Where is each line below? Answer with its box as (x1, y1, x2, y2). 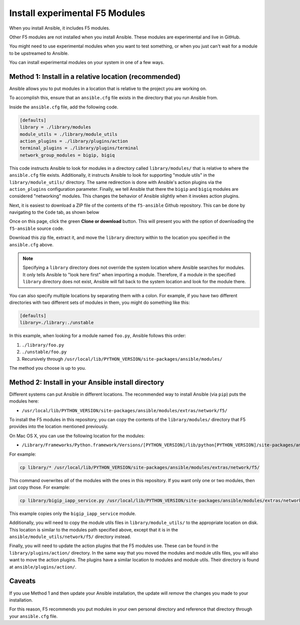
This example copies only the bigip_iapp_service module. (9, 510, 136, 517)
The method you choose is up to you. (9, 365, 86, 371)
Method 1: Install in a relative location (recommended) (9, 72, 181, 81)
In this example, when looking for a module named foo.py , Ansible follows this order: (9, 333, 186, 339)
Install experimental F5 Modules (9, 7, 145, 18)
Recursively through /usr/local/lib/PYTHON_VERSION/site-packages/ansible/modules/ (21, 356, 222, 362)
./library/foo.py (21, 342, 64, 348)
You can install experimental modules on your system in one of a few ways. (9, 59, 164, 65)
